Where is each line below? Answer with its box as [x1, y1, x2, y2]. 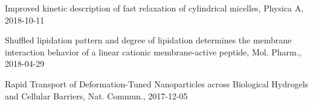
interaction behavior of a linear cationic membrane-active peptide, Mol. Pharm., [5, 45, 302, 58]
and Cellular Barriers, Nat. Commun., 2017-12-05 [5, 89, 188, 102]
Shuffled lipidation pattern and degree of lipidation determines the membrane [5, 34, 292, 46]
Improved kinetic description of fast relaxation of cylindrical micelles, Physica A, [5, 2, 304, 14]
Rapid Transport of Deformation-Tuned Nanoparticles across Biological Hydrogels [5, 77, 309, 90]
